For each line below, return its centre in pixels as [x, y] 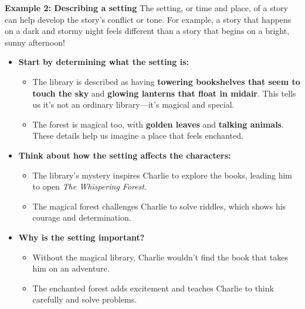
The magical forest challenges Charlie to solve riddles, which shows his [159, 206]
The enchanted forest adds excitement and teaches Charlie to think [153, 288]
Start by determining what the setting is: [104, 62]
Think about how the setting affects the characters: [125, 155]
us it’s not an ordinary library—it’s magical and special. [133, 104]
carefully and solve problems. [85, 299]
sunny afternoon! [35, 42]
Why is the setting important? [82, 237]
